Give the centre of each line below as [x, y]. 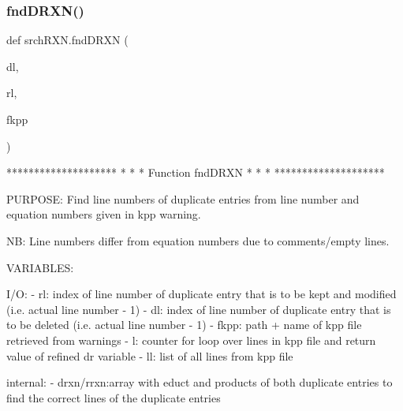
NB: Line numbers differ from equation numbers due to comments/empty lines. [198, 240]
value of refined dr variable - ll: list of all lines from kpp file [150, 355]
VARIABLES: [40, 267]
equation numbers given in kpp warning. [104, 214]
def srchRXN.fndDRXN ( [67, 40]
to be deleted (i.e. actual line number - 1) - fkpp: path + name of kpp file [184, 325]
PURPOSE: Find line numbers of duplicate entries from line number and [183, 198]
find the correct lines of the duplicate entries [114, 397]
